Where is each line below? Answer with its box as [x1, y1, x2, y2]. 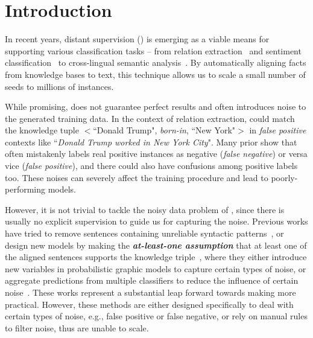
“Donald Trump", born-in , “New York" [93, 124, 236, 136]
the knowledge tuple [5, 124, 79, 136]
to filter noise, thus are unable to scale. [5, 321, 149, 334]
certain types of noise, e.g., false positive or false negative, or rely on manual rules [5, 310, 308, 322]
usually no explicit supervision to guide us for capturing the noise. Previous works [5, 215, 308, 228]
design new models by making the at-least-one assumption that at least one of [5, 238, 307, 251]
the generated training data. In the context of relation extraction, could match [5, 112, 295, 124]
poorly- [271, 171, 298, 183]
